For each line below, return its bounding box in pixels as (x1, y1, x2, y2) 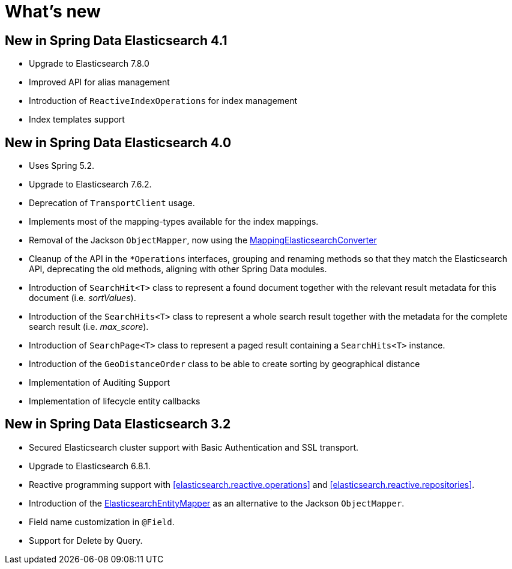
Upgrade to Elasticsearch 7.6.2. (29, 179, 152, 190)
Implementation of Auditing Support (29, 377, 170, 388)
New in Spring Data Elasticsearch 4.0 (5, 135, 232, 150)
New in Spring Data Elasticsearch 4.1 (5, 32, 227, 48)
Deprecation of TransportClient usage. (29, 198, 195, 208)
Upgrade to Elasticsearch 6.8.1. (29, 460, 151, 471)
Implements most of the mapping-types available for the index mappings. (29, 216, 319, 227)
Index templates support (29, 114, 125, 125)
